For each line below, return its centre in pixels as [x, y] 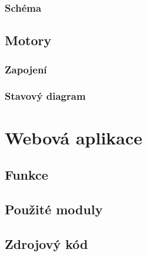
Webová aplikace [74, 137]
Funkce [26, 175]
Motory [28, 40]
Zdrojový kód [46, 243]
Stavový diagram [45, 96]
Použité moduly [54, 209]
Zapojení [26, 69]
